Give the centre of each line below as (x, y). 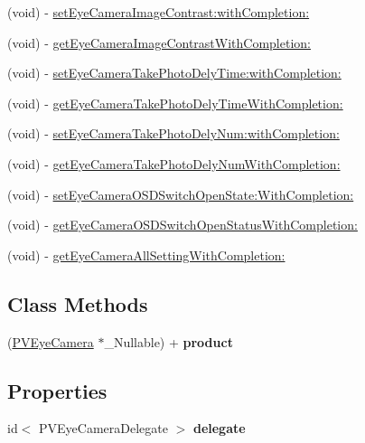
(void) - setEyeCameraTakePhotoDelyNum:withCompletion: (173, 133)
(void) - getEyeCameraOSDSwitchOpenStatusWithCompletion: (182, 225)
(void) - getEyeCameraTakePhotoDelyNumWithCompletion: (174, 163)
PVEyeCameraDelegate (103, 428)
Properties (57, 390)
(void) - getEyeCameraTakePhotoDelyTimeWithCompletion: (175, 103)
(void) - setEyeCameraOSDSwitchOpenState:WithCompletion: (181, 194)
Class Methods (78, 303)
